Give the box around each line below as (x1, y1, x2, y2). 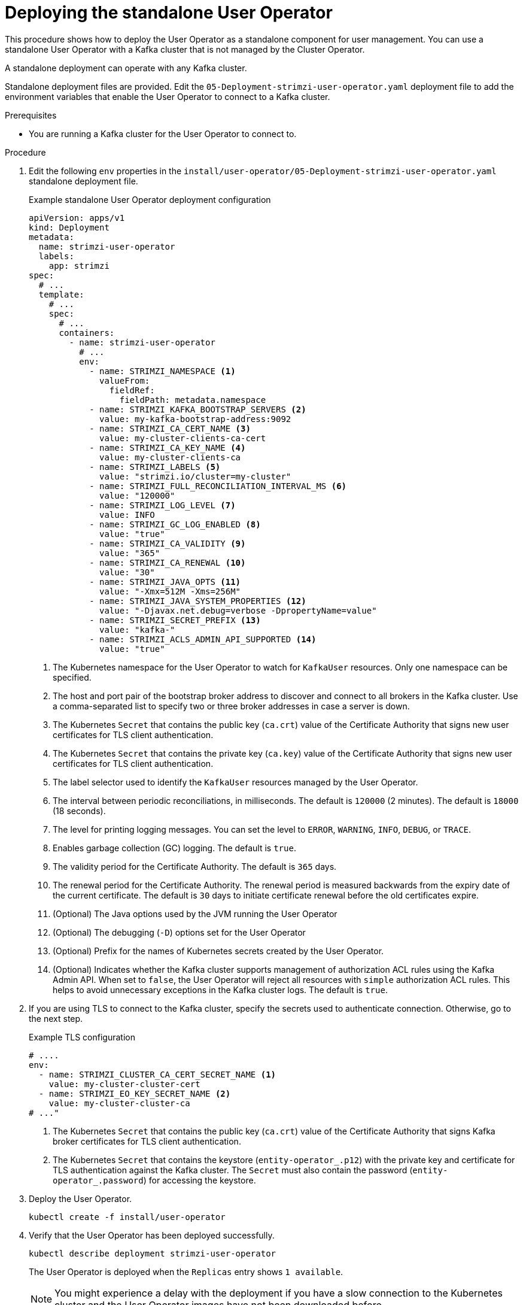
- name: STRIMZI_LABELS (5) (89, 462, 221, 472)
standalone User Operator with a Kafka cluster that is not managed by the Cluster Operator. (5, 44, 365, 54)
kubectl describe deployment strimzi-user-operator (29, 1248, 276, 1258)
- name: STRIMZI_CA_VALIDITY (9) (89, 538, 246, 548)
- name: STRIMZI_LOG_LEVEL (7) (89, 500, 236, 510)
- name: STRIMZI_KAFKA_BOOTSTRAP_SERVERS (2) (89, 404, 306, 414)
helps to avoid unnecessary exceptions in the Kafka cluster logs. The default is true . (53, 984, 388, 995)
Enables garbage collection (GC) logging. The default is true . (53, 842, 296, 853)
